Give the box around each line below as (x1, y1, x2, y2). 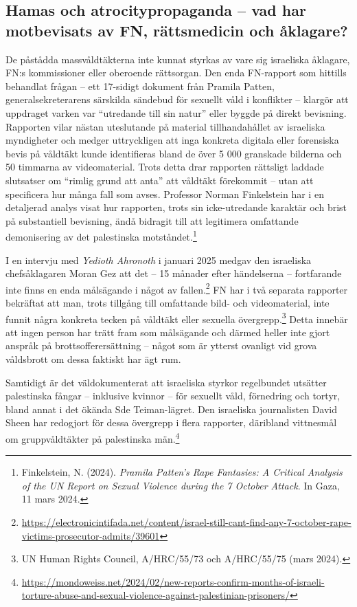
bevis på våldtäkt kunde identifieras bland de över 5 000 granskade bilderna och (5, 146, 342, 160)
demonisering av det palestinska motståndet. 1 (5, 228, 197, 243)
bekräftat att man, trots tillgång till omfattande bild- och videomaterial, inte (5, 296, 330, 309)
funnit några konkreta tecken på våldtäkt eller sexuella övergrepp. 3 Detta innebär (5, 309, 348, 326)
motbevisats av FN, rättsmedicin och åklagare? (5, 19, 348, 41)
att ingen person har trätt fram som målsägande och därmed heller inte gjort (5, 324, 330, 339)
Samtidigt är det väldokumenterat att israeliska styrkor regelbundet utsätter (5, 375, 327, 389)
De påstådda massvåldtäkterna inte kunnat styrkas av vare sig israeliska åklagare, (5, 52, 350, 66)
